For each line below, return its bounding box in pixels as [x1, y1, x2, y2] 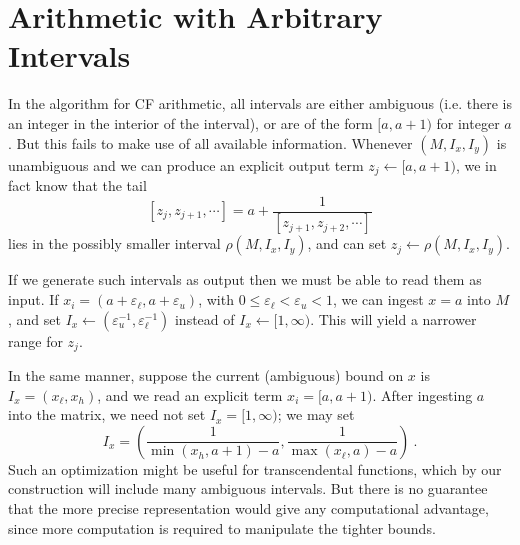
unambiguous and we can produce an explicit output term [8, 154, 364, 175]
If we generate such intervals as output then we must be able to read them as [8, 269, 482, 290]
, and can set [307, 233, 387, 254]
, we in [455, 154, 497, 175]
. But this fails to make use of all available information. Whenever [8, 132, 413, 153]
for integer [436, 112, 500, 133]
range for [8, 330, 63, 351]
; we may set [277, 404, 355, 425]
